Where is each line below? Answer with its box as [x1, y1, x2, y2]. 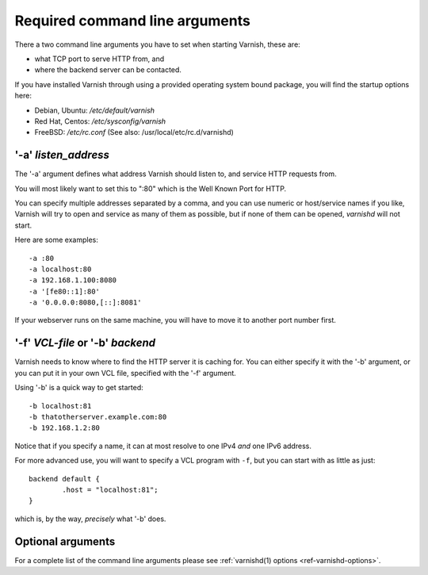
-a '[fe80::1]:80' [29, 286, 101, 296]
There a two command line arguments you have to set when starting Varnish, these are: [14, 40, 300, 49]
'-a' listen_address [14, 148, 110, 162]
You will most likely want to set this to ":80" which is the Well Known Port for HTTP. [14, 183, 287, 194]
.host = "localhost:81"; [62, 485, 159, 494]
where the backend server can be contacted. [34, 65, 182, 75]
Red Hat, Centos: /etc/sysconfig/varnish [34, 116, 166, 126]
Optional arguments [14, 535, 116, 548]
